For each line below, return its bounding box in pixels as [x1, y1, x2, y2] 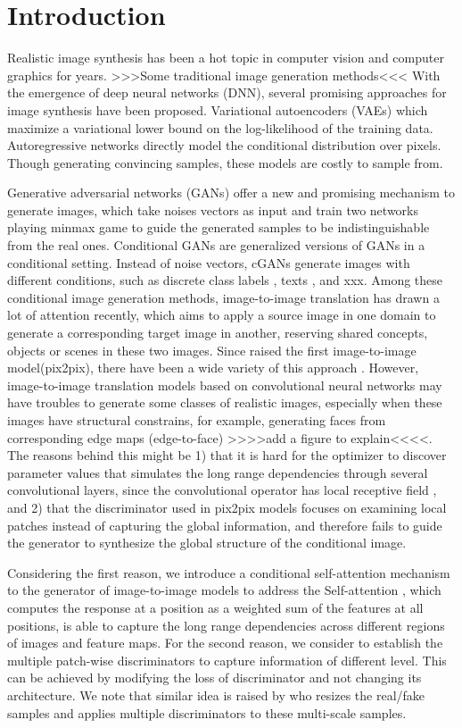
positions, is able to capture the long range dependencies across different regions [7, 615, 445, 634]
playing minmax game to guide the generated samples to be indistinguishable [7, 218, 430, 237]
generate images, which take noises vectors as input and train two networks [7, 200, 419, 219]
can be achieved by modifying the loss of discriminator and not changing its [7, 668, 422, 687]
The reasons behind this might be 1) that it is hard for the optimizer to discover [7, 446, 447, 464]
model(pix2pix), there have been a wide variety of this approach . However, [7, 358, 419, 377]
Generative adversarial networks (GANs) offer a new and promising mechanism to [7, 183, 456, 202]
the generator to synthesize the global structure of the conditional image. [7, 533, 407, 552]
